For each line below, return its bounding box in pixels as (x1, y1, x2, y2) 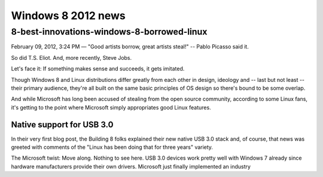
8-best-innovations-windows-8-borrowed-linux (11, 26, 208, 37)
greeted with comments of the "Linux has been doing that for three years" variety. (11, 144, 214, 151)
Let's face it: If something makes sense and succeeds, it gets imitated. (11, 65, 185, 72)
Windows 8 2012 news (11, 9, 126, 22)
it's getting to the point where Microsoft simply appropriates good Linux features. (11, 103, 212, 111)
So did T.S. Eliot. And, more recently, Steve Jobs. (11, 54, 132, 61)
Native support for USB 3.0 (11, 120, 114, 130)
